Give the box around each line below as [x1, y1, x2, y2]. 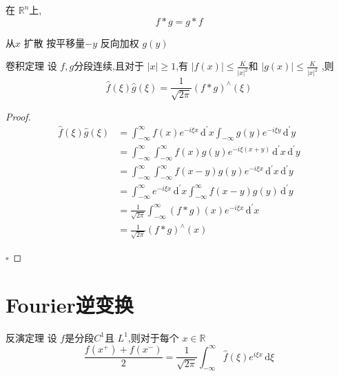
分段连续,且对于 [74, 59, 145, 73]
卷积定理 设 [6, 59, 57, 73]
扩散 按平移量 [23, 35, 85, 50]
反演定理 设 [6, 330, 57, 344]
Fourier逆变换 [6, 290, 134, 318]
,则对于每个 [127, 330, 179, 344]
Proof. [6, 109, 31, 123]
